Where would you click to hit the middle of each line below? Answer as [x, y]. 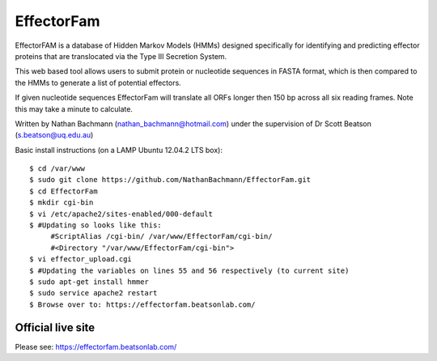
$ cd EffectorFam [64, 191]
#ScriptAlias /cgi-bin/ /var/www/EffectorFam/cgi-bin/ [161, 236]
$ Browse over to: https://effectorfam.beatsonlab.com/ [142, 304]
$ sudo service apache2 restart [93, 293]
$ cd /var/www [57, 169]
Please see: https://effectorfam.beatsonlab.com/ [96, 346]
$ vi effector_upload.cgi [81, 259]
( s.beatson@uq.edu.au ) [54, 135]
